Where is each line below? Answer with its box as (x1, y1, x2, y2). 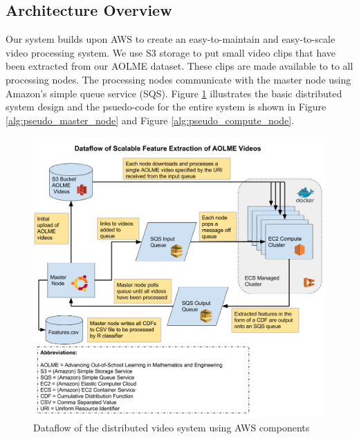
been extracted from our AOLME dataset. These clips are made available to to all (6, 59, 353, 73)
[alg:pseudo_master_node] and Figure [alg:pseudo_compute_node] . (6, 113, 295, 127)
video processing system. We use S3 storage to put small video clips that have (6, 45, 336, 59)
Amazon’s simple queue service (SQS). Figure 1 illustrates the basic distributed (6, 86, 342, 100)
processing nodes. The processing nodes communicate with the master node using (6, 72, 351, 86)
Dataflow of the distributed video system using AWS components (33, 420, 310, 434)
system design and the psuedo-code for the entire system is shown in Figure (6, 99, 326, 114)
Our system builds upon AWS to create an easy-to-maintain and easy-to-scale (6, 32, 335, 46)
